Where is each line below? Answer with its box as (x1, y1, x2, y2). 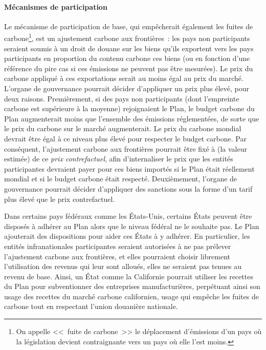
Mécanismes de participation (4, 1, 107, 12)
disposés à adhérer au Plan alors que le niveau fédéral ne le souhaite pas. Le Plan (4, 220, 259, 231)
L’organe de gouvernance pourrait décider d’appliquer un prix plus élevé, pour (4, 83, 249, 94)
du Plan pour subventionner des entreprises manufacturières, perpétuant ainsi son (4, 281, 260, 292)
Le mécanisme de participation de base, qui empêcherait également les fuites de (4, 20, 253, 31)
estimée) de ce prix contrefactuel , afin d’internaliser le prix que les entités (4, 153, 233, 164)
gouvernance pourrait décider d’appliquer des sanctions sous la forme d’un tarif (4, 183, 253, 194)
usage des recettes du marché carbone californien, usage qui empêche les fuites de (4, 291, 259, 301)
